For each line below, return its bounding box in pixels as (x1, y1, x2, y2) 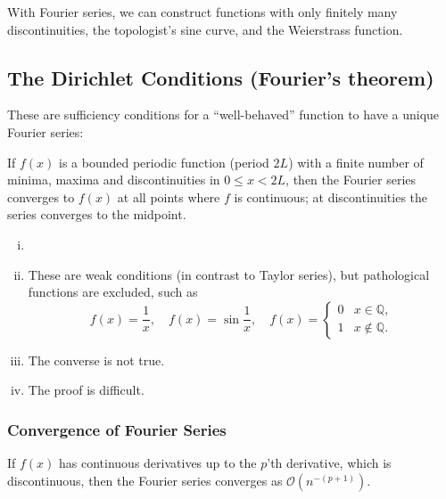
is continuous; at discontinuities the (234, 187, 428, 206)
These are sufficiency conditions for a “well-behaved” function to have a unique (7, 105, 440, 124)
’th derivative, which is (267, 454, 392, 472)
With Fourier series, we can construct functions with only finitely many (7, 3, 398, 20)
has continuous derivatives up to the (59, 454, 257, 472)
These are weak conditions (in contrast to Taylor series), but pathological (28, 265, 430, 283)
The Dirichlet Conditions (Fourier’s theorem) (7, 63, 434, 91)
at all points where (117, 187, 220, 206)
